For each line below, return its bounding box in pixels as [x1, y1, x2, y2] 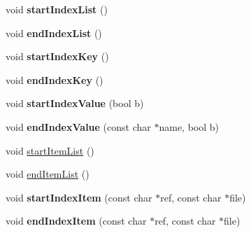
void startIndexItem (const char [6, 190, 152, 204]
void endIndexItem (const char [6, 213, 147, 228]
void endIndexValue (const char [6, 119, 151, 134]
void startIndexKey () [6, 49, 109, 64]
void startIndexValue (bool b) [6, 96, 144, 111]
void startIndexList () [6, 2, 108, 16]
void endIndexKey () [6, 72, 103, 87]
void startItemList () [6, 143, 94, 157]
